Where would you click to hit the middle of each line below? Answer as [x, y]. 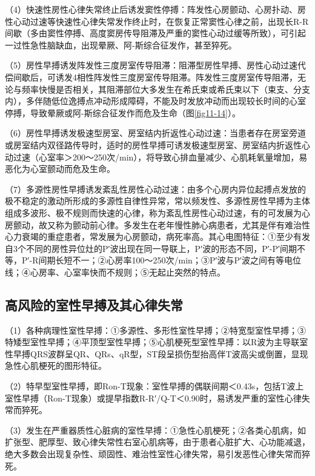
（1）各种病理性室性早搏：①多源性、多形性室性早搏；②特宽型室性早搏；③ [155, 330]
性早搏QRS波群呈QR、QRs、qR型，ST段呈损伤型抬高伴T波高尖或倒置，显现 [157, 353]
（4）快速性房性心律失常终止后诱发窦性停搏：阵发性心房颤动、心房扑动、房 [155, 9]
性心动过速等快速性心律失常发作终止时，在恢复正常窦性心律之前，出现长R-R [157, 21]
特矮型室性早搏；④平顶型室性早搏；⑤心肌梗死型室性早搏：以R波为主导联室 [157, 342]
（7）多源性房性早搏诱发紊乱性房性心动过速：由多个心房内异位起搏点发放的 [155, 189]
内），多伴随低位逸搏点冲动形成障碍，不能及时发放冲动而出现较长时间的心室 [155, 101]
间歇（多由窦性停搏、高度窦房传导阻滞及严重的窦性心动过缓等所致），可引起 [155, 33]
